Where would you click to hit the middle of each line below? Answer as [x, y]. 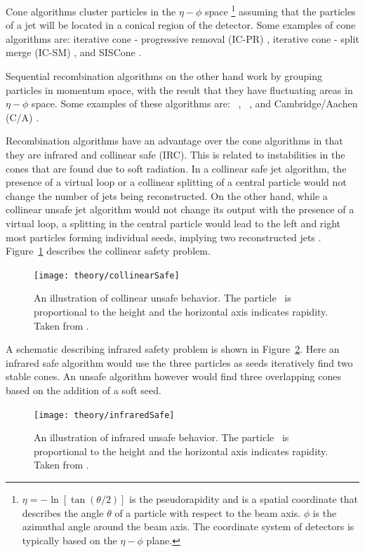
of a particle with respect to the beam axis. [208, 512]
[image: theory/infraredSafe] [104, 415]
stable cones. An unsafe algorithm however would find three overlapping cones [174, 376]
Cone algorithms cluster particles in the [91, 11]
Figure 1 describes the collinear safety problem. [108, 251]
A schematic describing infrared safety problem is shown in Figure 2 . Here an [173, 349]
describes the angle [63, 512]
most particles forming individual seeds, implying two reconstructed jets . [164, 237]
